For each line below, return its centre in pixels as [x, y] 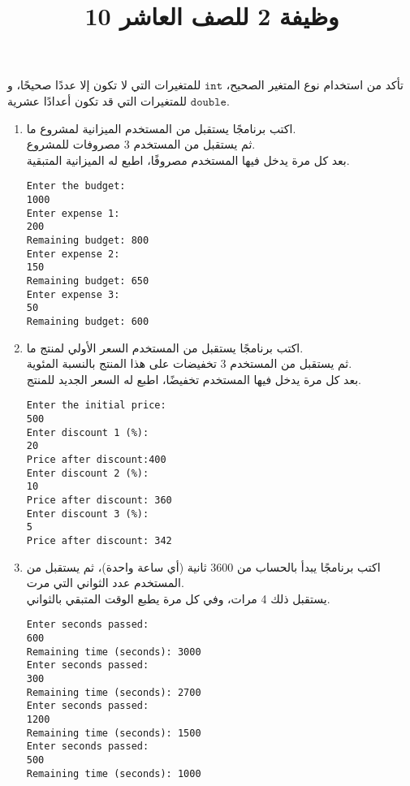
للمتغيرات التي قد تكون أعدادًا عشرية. [119, 100]
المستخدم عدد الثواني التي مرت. [105, 583]
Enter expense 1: [73, 213]
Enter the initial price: [96, 406]
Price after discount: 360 [99, 500]
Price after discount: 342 [99, 540]
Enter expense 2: [73, 254]
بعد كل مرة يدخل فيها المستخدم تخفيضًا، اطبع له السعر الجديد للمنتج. [194, 379]
